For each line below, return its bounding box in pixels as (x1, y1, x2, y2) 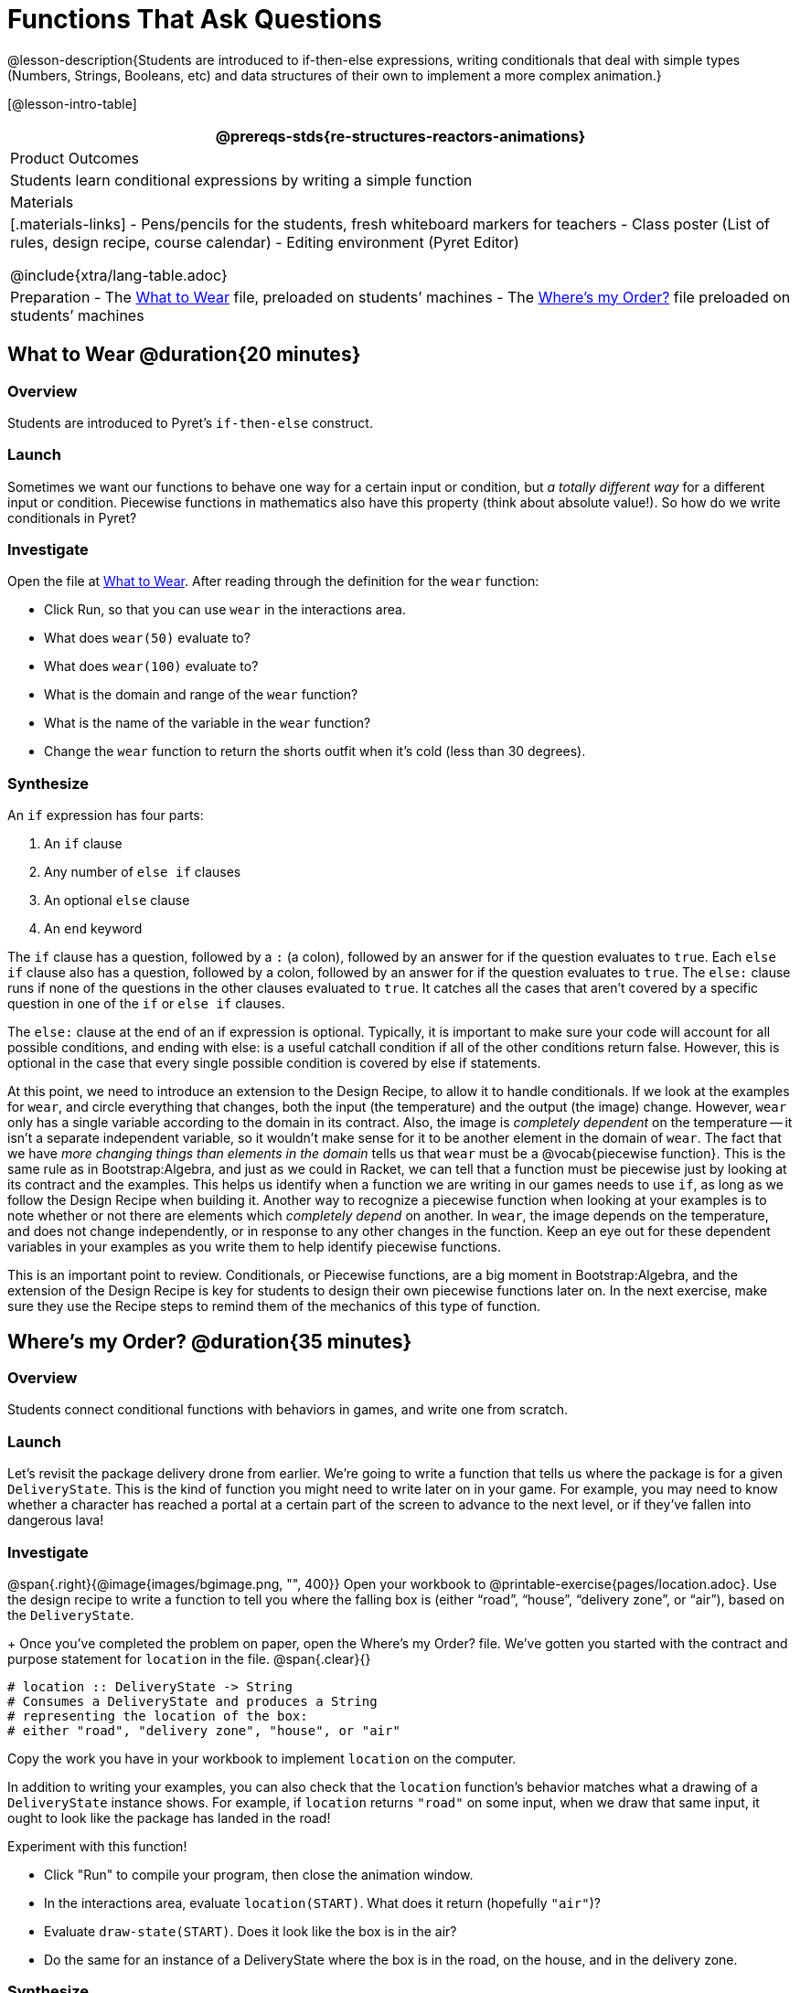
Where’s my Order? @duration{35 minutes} (7, 1329, 412, 1353)
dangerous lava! (7, 1512, 104, 1529)
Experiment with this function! (7, 1838, 187, 1854)
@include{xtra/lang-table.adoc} (10, 265, 228, 284)
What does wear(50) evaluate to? (44, 630, 251, 646)
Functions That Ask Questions (7, 4, 382, 35)
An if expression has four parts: (7, 807, 204, 824)
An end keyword (44, 921, 143, 937)
